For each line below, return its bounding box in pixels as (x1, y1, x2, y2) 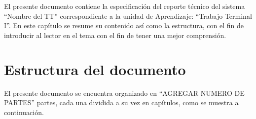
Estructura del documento (4, 59, 186, 79)
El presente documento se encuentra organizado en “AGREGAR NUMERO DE (4, 87, 245, 98)
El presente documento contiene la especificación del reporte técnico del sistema (4, 1, 245, 11)
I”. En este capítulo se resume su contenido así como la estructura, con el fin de (4, 20, 244, 31)
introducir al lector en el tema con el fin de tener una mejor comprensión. (4, 30, 226, 40)
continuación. (4, 107, 44, 117)
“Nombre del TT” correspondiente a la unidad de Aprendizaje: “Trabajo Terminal (4, 10, 252, 21)
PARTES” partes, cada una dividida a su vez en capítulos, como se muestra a (4, 97, 239, 108)
